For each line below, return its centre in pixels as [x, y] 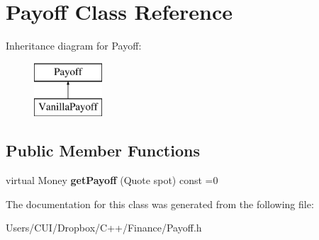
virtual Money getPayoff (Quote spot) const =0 [112, 180]
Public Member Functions [103, 150]
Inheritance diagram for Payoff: [74, 46]
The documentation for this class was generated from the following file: [160, 204]
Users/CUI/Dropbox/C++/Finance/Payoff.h [104, 228]
